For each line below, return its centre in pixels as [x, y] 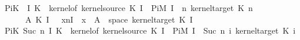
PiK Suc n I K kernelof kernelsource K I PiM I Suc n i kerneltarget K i [150, 30]
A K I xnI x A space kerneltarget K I [109, 19]
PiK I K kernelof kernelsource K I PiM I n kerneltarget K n [129, 8]
